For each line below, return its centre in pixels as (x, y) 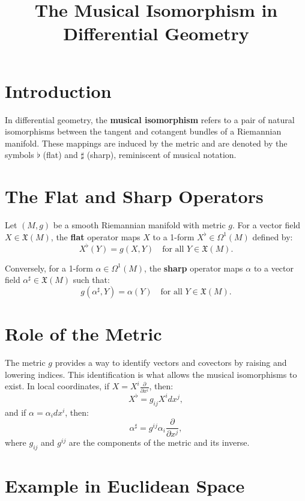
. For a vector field (267, 225)
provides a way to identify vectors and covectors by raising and (171, 362)
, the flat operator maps (95, 236)
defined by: (273, 236)
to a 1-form (174, 236)
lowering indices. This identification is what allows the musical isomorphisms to (151, 374)
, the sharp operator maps (194, 268)
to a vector (274, 268)
